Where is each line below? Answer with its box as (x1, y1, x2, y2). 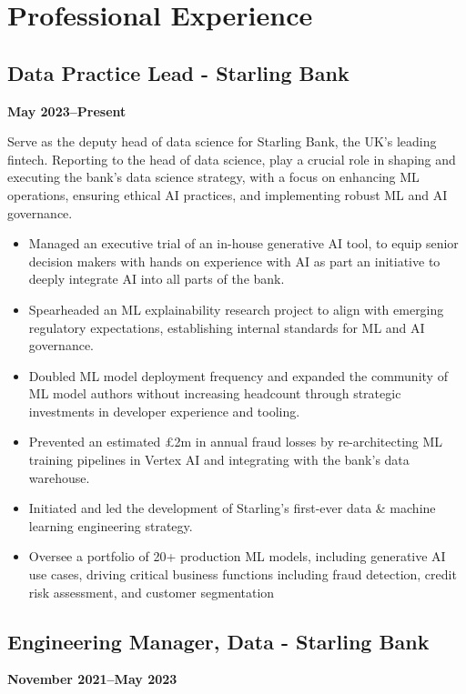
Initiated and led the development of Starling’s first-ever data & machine (28, 498, 436, 518)
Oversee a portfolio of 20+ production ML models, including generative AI (28, 547, 446, 566)
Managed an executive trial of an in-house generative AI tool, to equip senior (28, 234, 459, 253)
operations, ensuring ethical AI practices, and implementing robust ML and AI (7, 185, 448, 204)
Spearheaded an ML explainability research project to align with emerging (28, 299, 444, 318)
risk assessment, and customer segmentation (28, 582, 275, 601)
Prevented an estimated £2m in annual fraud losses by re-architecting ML (28, 432, 443, 451)
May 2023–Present (7, 101, 127, 120)
